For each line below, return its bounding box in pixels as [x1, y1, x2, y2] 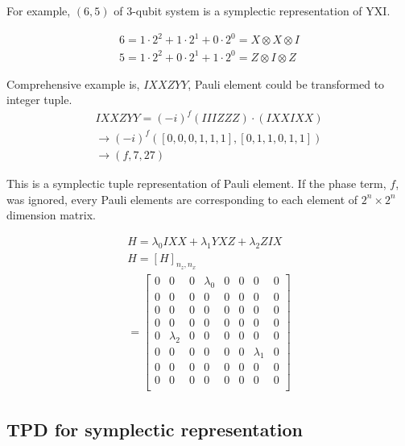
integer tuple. [6, 91, 72, 108]
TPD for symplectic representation [6, 416, 304, 441]
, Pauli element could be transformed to [188, 75, 385, 92]
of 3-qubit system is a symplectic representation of [114, 2, 362, 19]
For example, [6, 2, 71, 19]
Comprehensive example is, [6, 75, 140, 92]
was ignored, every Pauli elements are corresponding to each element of [6, 190, 358, 207]
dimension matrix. [6, 206, 96, 223]
